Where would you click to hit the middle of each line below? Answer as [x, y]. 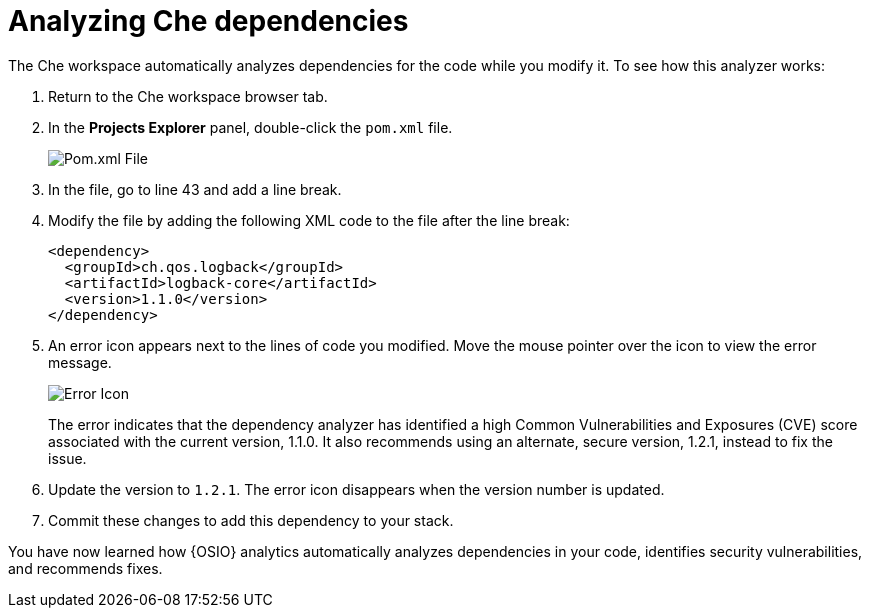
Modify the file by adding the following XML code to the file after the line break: [309, 220]
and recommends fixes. [85, 568]
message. [80, 362]
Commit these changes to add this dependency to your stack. [251, 520]
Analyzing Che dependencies [208, 21]
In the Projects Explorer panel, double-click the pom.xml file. [250, 127]
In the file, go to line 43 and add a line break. [195, 189]
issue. [67, 458]
